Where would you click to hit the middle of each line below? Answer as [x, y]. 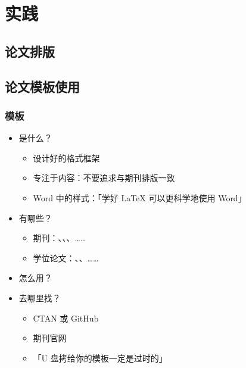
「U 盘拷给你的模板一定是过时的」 [100, 358]
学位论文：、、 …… [66, 258]
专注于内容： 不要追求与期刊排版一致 [104, 178]
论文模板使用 [42, 86]
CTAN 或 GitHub [66, 318]
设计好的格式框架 [66, 158]
